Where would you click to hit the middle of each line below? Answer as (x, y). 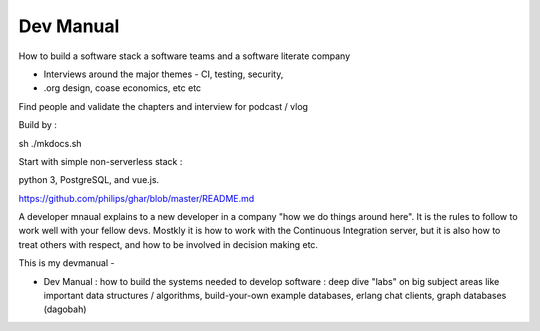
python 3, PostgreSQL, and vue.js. (89, 180)
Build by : (37, 125)
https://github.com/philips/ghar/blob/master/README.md (136, 198)
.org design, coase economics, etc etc (122, 88)
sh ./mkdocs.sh (50, 143)
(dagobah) (65, 309)
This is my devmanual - (66, 263)
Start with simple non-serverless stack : (100, 161)
